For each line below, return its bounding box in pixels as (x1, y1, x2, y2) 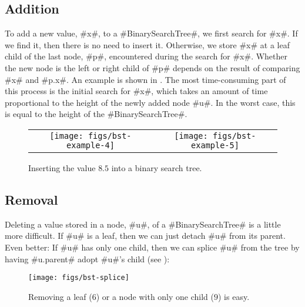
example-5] (191, 140, 239, 150)
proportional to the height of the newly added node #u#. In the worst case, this (5, 96, 296, 108)
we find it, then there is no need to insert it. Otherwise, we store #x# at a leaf (5, 38, 290, 51)
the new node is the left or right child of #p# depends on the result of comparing (5, 61, 300, 74)
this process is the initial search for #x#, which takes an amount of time (5, 85, 268, 97)
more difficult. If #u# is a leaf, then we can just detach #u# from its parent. (5, 229, 286, 242)
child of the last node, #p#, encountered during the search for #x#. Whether (5, 50, 288, 62)
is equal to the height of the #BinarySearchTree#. (5, 108, 187, 120)
